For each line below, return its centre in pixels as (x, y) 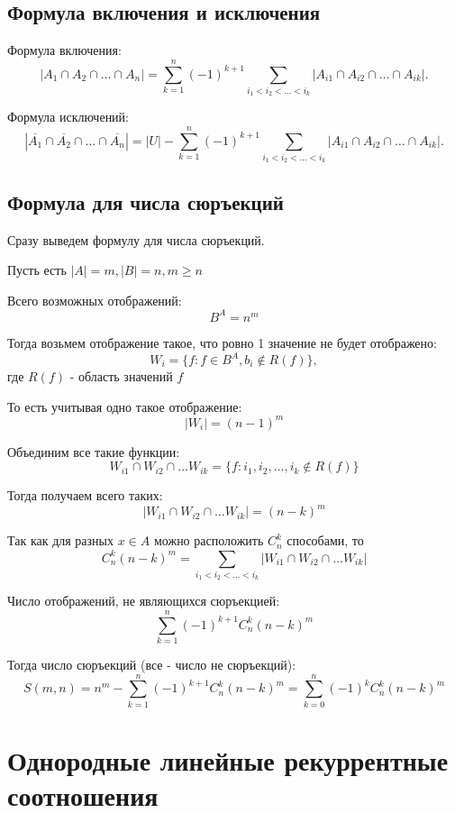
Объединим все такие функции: (94, 451)
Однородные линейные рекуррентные (228, 759)
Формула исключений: (68, 117)
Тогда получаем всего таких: (85, 495)
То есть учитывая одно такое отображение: (125, 406)
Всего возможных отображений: (95, 300)
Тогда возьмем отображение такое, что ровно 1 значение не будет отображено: (222, 342)
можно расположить (209, 540)
